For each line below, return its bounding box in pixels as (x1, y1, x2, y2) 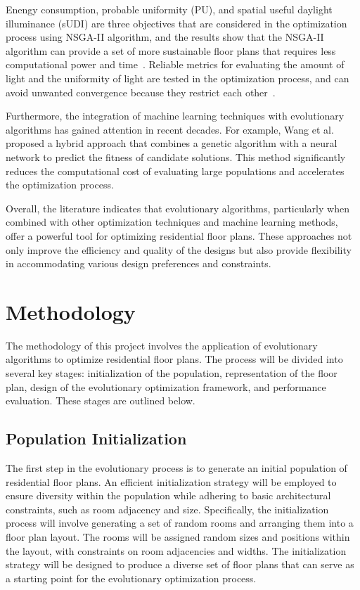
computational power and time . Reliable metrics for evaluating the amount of (6, 57, 345, 72)
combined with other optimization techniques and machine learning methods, (6, 214, 338, 229)
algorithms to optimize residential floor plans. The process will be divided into (6, 352, 343, 366)
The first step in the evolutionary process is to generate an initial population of (6, 460, 347, 475)
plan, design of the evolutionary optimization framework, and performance (6, 379, 326, 394)
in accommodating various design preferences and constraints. (6, 256, 271, 271)
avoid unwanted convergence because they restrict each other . (6, 84, 276, 99)
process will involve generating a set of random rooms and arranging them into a (6, 515, 354, 530)
